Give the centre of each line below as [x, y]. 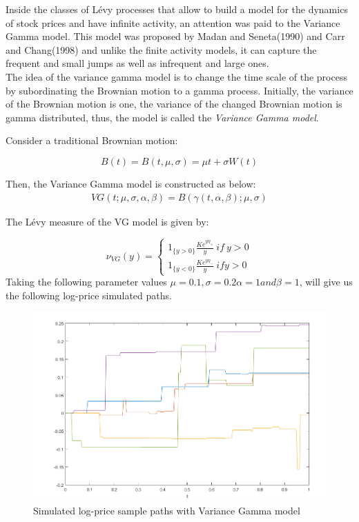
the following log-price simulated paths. [89, 295]
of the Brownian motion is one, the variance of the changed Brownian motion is [174, 104]
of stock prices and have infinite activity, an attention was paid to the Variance [173, 22]
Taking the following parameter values [86, 282]
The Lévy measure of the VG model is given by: [107, 221]
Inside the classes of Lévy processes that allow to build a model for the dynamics [177, 9]
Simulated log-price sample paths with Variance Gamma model [167, 511]
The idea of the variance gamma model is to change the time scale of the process [176, 76]
